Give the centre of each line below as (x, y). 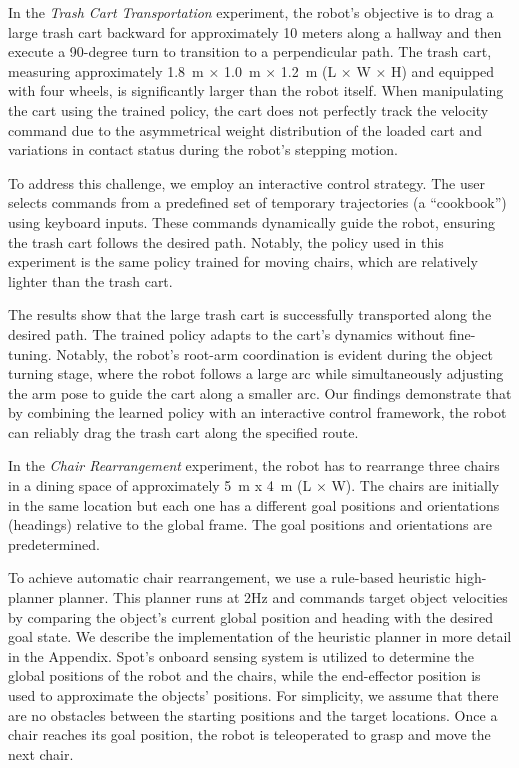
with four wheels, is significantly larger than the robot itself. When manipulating (256, 90)
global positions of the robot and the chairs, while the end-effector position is (244, 675)
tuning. (30, 353)
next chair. (41, 753)
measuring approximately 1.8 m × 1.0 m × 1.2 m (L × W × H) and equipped (251, 70)
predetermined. (54, 543)
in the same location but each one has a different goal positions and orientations (254, 504)
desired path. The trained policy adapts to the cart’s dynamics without (226, 333)
